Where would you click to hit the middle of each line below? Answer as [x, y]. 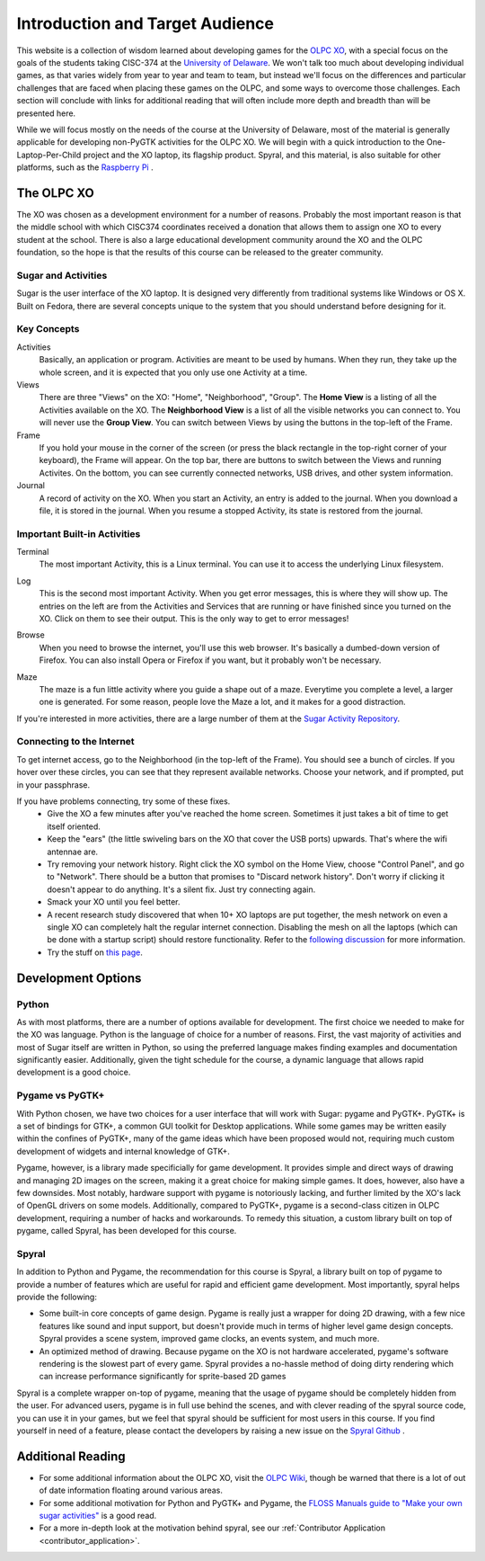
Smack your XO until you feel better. [114, 902]
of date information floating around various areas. [131, 1490]
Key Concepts [48, 329]
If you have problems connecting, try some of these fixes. [123, 801]
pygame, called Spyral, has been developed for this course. [127, 1231]
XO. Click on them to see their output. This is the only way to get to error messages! [194, 618]
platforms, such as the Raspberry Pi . [85, 167]
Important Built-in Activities [79, 533]
